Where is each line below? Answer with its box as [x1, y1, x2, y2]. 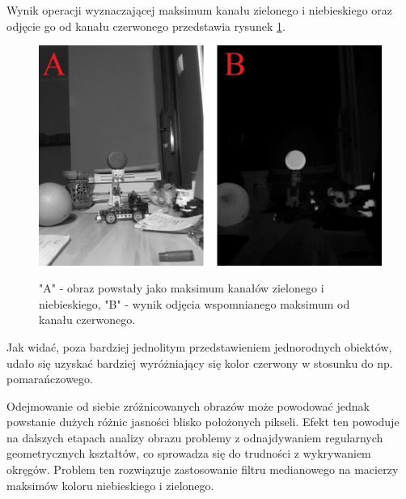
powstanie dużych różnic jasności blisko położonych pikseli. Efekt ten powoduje [6, 413, 400, 430]
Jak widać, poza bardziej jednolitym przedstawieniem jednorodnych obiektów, [6, 338, 392, 355]
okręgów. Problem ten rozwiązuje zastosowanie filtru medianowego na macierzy [6, 461, 399, 478]
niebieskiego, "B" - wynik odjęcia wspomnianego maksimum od [39, 295, 350, 312]
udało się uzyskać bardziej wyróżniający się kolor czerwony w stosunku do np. [6, 354, 393, 371]
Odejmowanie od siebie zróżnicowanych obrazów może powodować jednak [6, 397, 370, 414]
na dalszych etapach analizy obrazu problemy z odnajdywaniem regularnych [6, 429, 383, 446]
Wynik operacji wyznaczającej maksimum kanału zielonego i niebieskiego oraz [6, 2, 393, 18]
